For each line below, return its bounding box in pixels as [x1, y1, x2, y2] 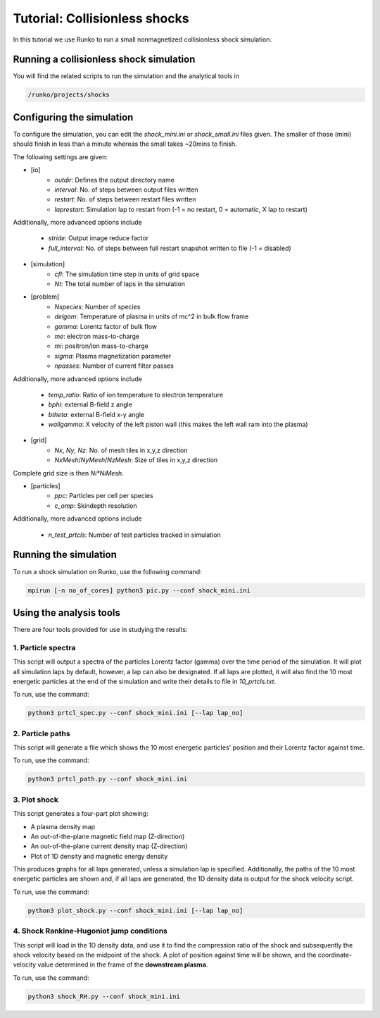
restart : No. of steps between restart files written [54, 195, 196, 204]
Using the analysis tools [13, 607, 121, 619]
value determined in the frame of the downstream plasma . [37, 960, 208, 969]
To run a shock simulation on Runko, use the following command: [13, 567, 202, 576]
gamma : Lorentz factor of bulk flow [54, 322, 158, 330]
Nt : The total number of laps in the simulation [54, 280, 186, 288]
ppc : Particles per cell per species [54, 492, 154, 500]
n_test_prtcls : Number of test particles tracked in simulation [48, 530, 221, 539]
